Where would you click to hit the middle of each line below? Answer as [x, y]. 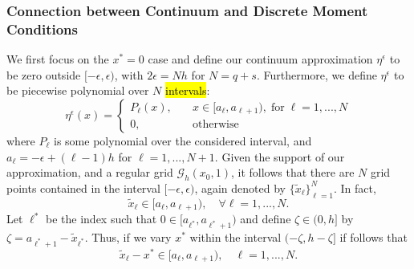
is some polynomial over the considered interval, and [183, 140]
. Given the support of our [280, 156]
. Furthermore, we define [317, 74]
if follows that [373, 237]
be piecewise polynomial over [78, 90]
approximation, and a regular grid [90, 172]
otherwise [216, 125]
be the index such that [101, 219]
